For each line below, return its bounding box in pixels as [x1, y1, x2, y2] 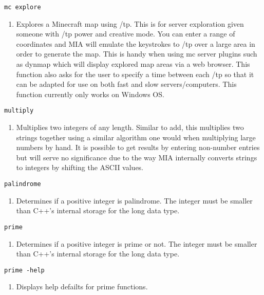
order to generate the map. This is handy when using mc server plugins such [16, 48, 257, 59]
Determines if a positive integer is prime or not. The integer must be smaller [16, 238, 257, 249]
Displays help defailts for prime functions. [16, 281, 148, 292]
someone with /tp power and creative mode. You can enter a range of [16, 28, 235, 39]
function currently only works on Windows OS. [16, 88, 164, 99]
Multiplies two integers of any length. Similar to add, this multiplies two [16, 122, 244, 133]
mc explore [4, 4, 41, 11]
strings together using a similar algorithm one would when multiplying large [16, 132, 256, 142]
